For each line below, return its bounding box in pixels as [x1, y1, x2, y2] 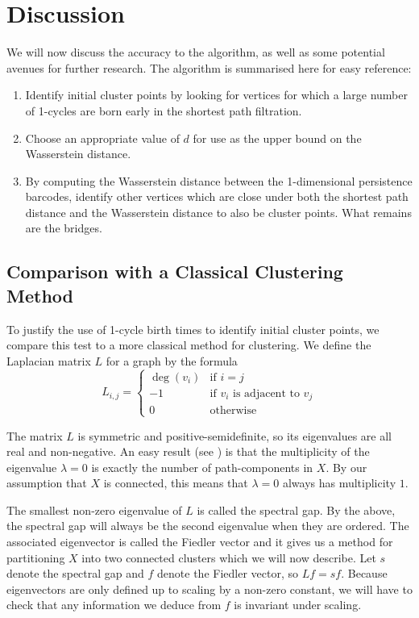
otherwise [209, 405, 257, 417]
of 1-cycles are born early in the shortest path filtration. [25, 102, 302, 119]
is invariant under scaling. [234, 596, 362, 613]
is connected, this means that [103, 474, 248, 491]
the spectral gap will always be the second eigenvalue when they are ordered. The [6, 517, 409, 534]
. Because [341, 565, 388, 582]
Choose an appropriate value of [25, 129, 180, 146]
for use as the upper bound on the [193, 129, 362, 146]
